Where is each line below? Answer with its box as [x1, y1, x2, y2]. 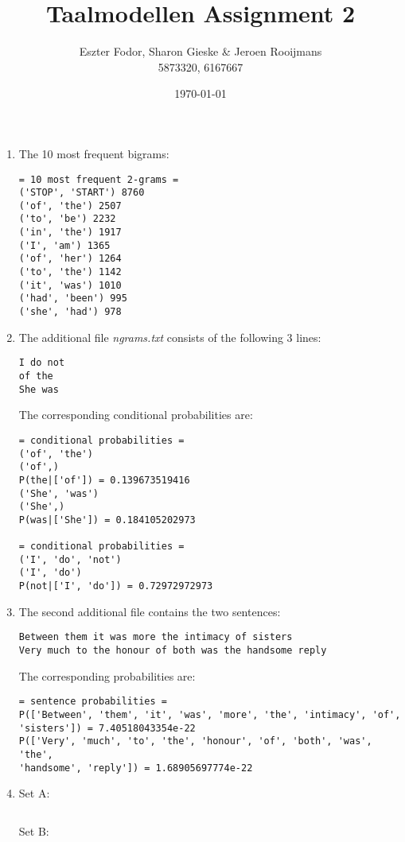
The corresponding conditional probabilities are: [18, 406, 253, 423]
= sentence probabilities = [18, 696, 167, 708]
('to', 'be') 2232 [18, 213, 116, 225]
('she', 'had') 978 [18, 306, 122, 318]
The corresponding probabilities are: [18, 667, 196, 684]
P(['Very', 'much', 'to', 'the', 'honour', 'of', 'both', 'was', [18, 735, 372, 747]
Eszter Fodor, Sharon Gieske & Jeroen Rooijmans [79, 43, 322, 60]
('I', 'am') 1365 [18, 239, 111, 251]
